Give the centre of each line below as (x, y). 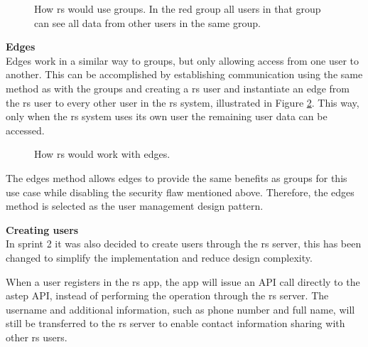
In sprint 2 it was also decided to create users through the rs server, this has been (184, 244)
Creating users (42, 229)
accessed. (25, 130)
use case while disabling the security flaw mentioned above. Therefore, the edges (180, 192)
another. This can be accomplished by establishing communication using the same (184, 74)
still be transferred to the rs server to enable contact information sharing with (175, 323)
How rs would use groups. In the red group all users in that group (178, 9)
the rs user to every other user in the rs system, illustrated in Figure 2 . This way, (183, 102)
